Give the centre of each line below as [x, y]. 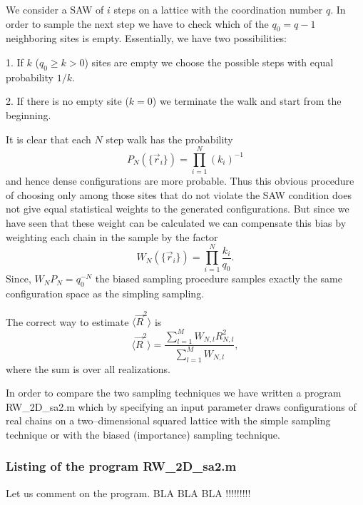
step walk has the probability [169, 139]
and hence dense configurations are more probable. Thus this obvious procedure [180, 181]
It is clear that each [48, 139]
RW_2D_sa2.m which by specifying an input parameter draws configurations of [181, 406]
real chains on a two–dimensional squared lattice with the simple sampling [168, 420]
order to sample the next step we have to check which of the [137, 23]
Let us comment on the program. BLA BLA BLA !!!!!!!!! [128, 493]
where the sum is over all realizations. [88, 368]
